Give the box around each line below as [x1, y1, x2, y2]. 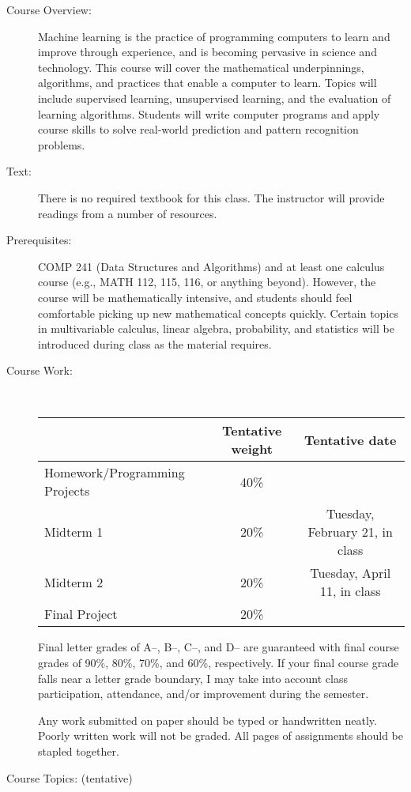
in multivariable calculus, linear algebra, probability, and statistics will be [38, 320, 394, 337]
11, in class [319, 582, 381, 601]
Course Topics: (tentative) [6, 769, 133, 786]
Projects [44, 481, 90, 500]
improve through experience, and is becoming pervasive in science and [38, 43, 377, 60]
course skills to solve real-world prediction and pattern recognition [38, 121, 359, 138]
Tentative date [304, 430, 397, 449]
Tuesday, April [310, 564, 391, 583]
